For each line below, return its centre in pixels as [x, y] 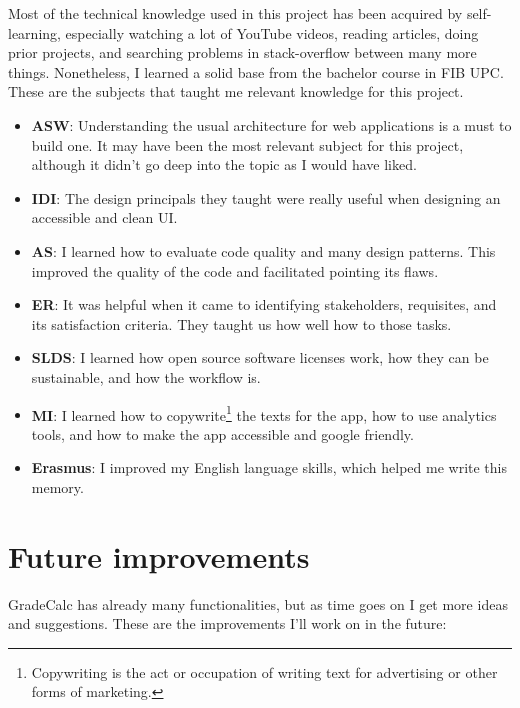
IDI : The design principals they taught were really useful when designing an [266, 197]
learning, [34, 32]
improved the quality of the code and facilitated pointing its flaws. [235, 270]
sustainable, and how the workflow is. [146, 376]
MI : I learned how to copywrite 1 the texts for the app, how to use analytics [264, 413]
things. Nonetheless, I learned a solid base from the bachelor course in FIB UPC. [256, 71]
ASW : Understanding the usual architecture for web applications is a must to [271, 124]
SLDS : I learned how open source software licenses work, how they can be [260, 357]
